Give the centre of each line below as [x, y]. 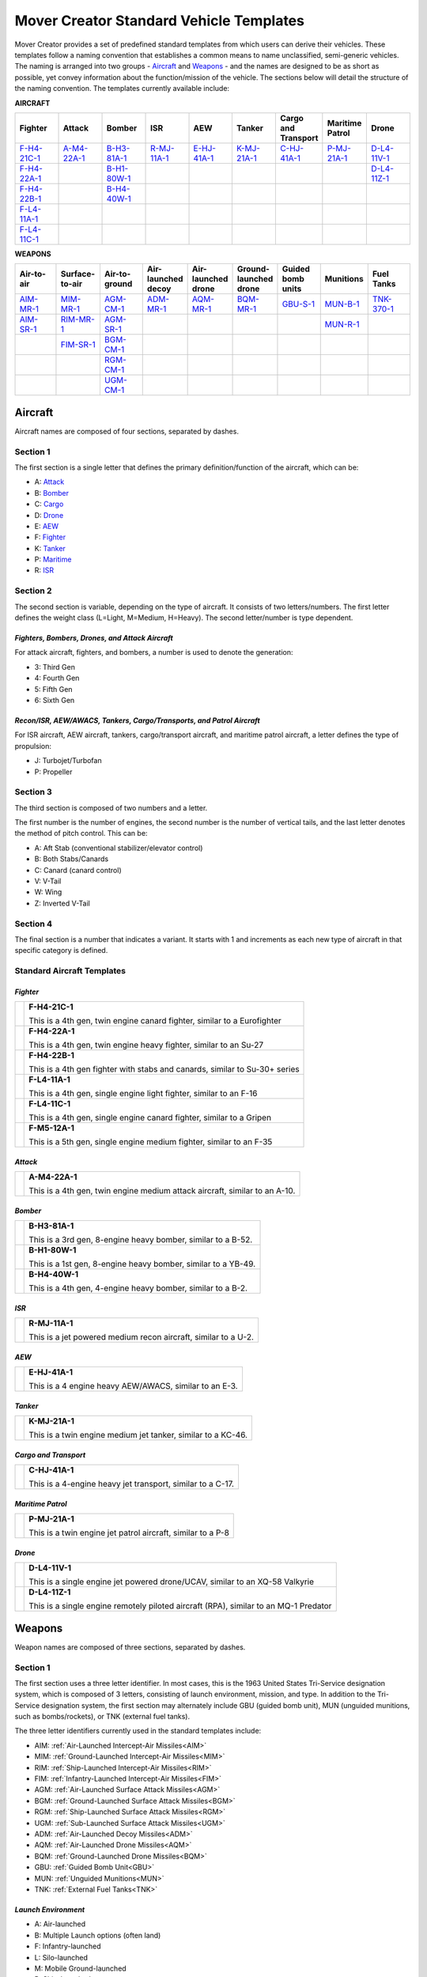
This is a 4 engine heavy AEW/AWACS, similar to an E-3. [133, 1386]
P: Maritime [53, 559]
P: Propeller [53, 772]
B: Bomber [51, 493]
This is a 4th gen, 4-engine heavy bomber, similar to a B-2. [138, 1288]
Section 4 [34, 924]
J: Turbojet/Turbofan [68, 761]
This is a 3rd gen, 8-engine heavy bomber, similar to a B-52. [141, 1240]
